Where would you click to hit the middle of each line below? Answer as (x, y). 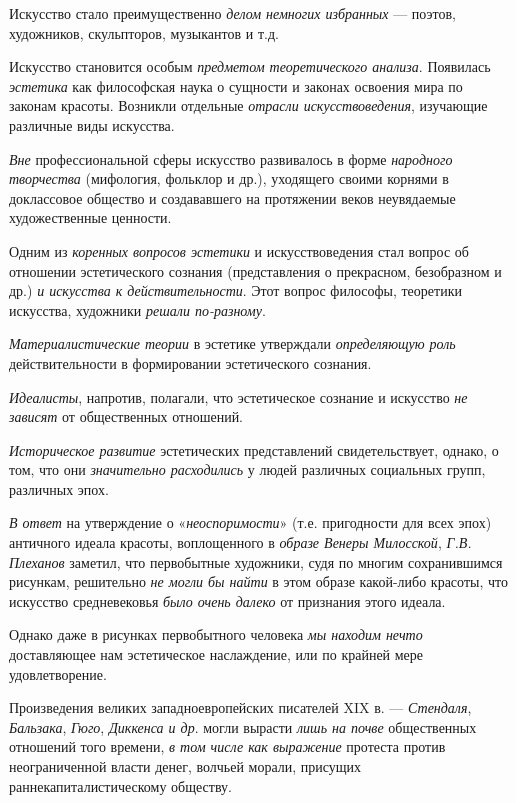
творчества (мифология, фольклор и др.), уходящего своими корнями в (229, 178)
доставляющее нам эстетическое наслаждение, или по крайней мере (216, 654)
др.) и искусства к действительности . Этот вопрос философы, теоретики (235, 290)
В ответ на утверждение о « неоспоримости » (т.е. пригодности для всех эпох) (250, 522)
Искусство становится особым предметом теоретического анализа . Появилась (250, 66)
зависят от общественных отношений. (126, 416)
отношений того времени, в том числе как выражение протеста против (227, 746)
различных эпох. (59, 488)
